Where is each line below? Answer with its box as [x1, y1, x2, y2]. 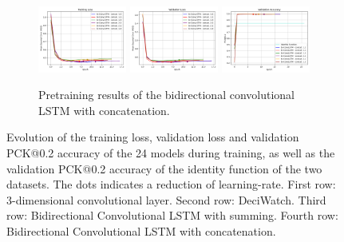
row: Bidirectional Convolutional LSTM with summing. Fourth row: [6, 207, 338, 224]
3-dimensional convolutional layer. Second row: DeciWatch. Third [6, 191, 326, 208]
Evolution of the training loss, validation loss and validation [6, 129, 299, 145]
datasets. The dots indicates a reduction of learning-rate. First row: [6, 176, 336, 192]
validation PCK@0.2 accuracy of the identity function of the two [6, 160, 322, 177]
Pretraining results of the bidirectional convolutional [38, 86, 295, 103]
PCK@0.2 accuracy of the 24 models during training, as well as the [6, 144, 335, 161]
